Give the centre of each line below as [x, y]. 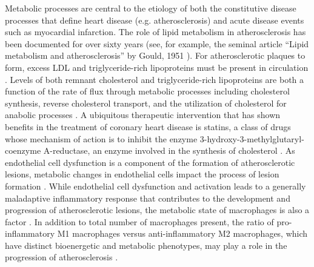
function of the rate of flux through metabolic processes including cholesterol [147, 91]
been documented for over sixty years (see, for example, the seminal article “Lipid [157, 43]
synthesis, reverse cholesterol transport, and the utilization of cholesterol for [146, 103]
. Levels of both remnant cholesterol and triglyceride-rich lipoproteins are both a [155, 79]
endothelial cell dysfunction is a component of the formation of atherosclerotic [150, 162]
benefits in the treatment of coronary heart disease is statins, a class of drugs [148, 126]
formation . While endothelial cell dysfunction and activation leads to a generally [155, 186]
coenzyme [23, 150]
